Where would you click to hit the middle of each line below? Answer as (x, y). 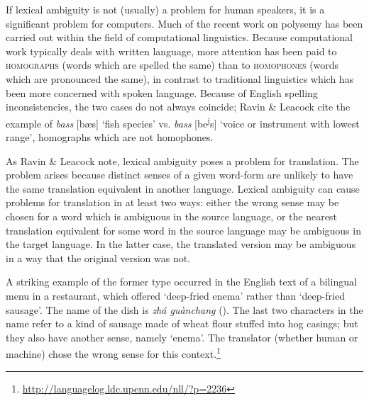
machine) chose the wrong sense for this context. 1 (113, 352)
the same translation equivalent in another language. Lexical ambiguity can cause (183, 188)
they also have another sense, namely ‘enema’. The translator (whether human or (182, 337)
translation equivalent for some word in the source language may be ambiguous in (183, 230)
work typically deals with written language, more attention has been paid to (171, 51)
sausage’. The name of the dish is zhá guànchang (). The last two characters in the (184, 309)
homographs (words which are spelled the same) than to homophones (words (172, 65)
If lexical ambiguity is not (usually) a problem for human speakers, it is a (165, 9)
